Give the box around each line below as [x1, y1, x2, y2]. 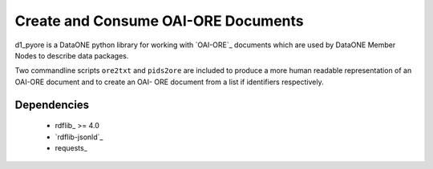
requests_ [55, 143, 87, 152]
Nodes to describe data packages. [14, 50, 129, 60]
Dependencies [14, 98, 90, 111]
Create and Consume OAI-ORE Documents [14, 12, 304, 30]
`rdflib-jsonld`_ [55, 132, 103, 142]
